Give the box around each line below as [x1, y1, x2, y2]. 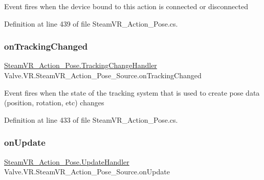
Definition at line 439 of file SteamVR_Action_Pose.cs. [4, 18, 178, 29]
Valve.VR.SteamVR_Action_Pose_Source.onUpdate [4, 166, 170, 177]
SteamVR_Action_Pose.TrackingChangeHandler [4, 60, 157, 71]
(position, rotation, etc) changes [4, 97, 104, 108]
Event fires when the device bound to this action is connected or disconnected [4, 1, 248, 11]
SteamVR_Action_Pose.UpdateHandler [4, 156, 129, 167]
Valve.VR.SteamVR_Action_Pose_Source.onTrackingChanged [4, 70, 202, 80]
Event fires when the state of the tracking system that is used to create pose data [4, 87, 260, 98]
